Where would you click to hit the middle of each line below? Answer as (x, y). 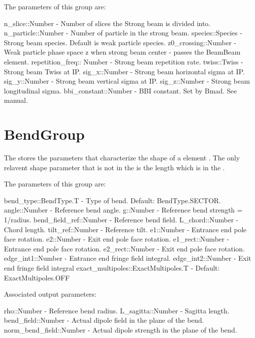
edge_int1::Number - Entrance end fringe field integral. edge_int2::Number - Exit (128, 258)
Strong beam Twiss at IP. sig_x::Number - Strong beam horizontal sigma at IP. (124, 71)
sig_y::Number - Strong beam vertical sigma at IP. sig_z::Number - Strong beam (127, 81)
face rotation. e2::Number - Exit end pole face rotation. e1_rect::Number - (117, 239)
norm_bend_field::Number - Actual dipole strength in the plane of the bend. (121, 329)
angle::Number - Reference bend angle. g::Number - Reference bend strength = (123, 210)
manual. (16, 100)
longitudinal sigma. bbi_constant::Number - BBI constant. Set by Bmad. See (120, 90)
